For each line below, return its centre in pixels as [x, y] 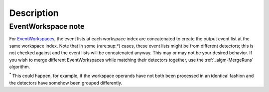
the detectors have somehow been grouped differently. [66, 83]
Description [34, 13]
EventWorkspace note [47, 26]
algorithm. [20, 67]
